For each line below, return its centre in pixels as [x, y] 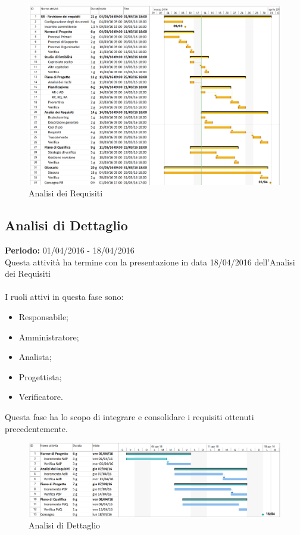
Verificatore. [41, 397]
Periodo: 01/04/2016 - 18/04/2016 [70, 250]
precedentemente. [36, 428]
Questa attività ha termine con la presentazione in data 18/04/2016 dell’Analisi [150, 262]
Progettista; [40, 376]
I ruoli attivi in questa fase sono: [64, 297]
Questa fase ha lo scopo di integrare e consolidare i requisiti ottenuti [129, 417]
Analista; [35, 357]
